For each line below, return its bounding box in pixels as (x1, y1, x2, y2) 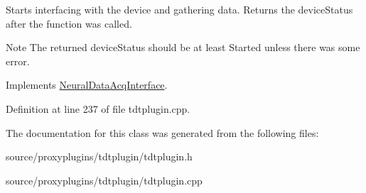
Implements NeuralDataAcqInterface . (6, 77, 168, 92)
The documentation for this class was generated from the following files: (6, 125, 319, 140)
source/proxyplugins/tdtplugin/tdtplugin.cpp (6, 172, 203, 187)
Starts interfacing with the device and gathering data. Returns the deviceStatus (6, 2, 353, 16)
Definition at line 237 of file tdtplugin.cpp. (6, 101, 190, 116)
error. (6, 53, 30, 68)
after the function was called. (6, 16, 132, 31)
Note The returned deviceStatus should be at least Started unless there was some (6, 40, 360, 55)
